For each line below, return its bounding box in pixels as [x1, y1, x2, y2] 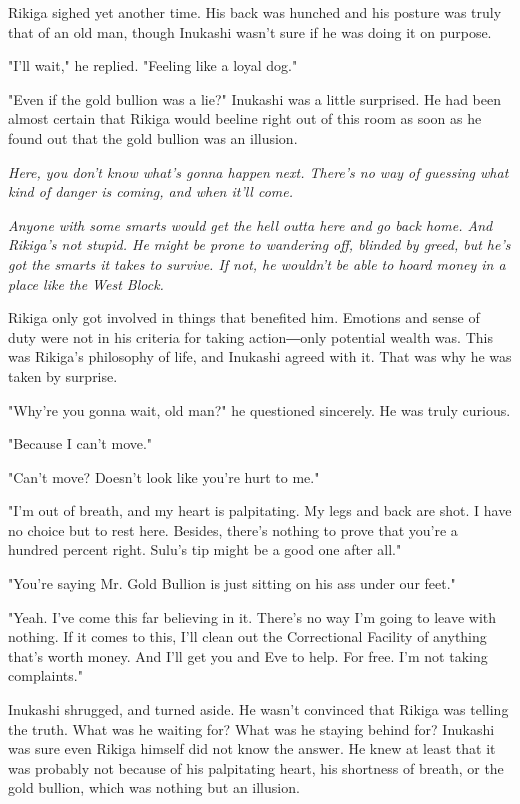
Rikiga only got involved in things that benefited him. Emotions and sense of [8, 307, 480, 328]
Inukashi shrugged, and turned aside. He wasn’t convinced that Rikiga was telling [8, 699, 509, 720]
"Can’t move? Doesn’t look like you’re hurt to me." [8, 466, 320, 487]
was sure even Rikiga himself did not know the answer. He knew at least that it [8, 738, 496, 759]
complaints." [8, 665, 83, 686]
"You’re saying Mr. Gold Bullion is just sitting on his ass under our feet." [8, 573, 456, 594]
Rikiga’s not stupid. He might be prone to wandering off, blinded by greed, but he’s [8, 234, 511, 255]
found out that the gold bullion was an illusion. [8, 127, 298, 148]
